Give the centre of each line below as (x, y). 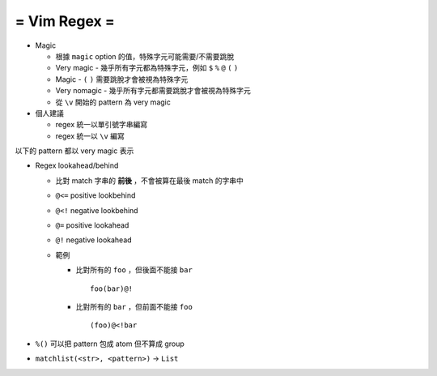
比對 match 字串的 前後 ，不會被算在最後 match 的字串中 (150, 180)
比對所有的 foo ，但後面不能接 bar (134, 270)
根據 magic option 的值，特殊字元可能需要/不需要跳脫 (145, 56)
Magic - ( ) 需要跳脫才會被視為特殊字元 (122, 79)
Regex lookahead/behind (77, 165)
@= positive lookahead (92, 225)
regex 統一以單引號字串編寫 (102, 125)
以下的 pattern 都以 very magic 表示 (74, 151)
